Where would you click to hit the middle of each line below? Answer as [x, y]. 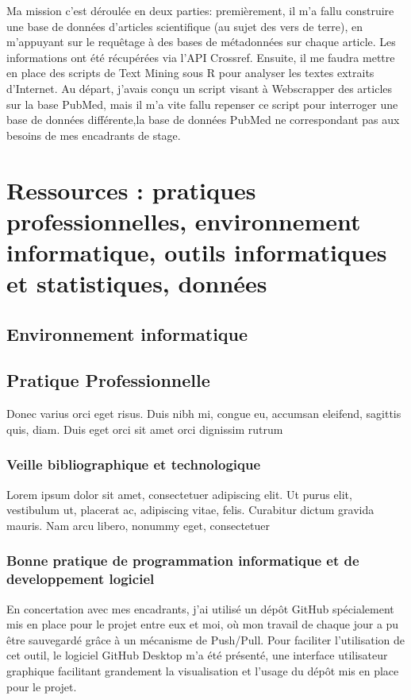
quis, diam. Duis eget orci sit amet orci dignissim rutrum [145, 429]
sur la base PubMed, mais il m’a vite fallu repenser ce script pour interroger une [202, 104]
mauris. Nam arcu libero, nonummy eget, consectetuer [138, 525]
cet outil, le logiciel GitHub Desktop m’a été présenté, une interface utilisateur [197, 655]
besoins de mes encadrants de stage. [94, 135]
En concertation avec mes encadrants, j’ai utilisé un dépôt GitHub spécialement [200, 608]
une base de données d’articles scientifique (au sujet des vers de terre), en [185, 26]
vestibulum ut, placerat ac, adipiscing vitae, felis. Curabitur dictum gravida [190, 510]
